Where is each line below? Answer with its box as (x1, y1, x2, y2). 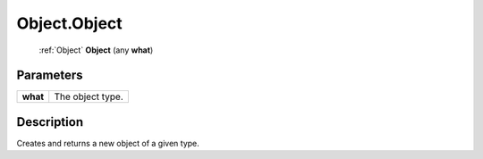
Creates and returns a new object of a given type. (16, 138, 200, 148)
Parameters (16, 68, 83, 83)
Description (16, 114, 84, 130)
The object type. (54, 90, 124, 103)
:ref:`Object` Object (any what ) (38, 45, 154, 55)
